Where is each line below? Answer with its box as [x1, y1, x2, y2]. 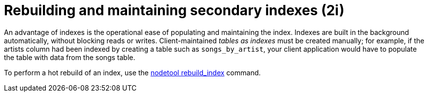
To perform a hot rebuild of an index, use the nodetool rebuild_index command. [4, 68, 261, 77]
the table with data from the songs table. [4, 53, 135, 62]
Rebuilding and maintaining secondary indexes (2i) [4, 2, 345, 19]
